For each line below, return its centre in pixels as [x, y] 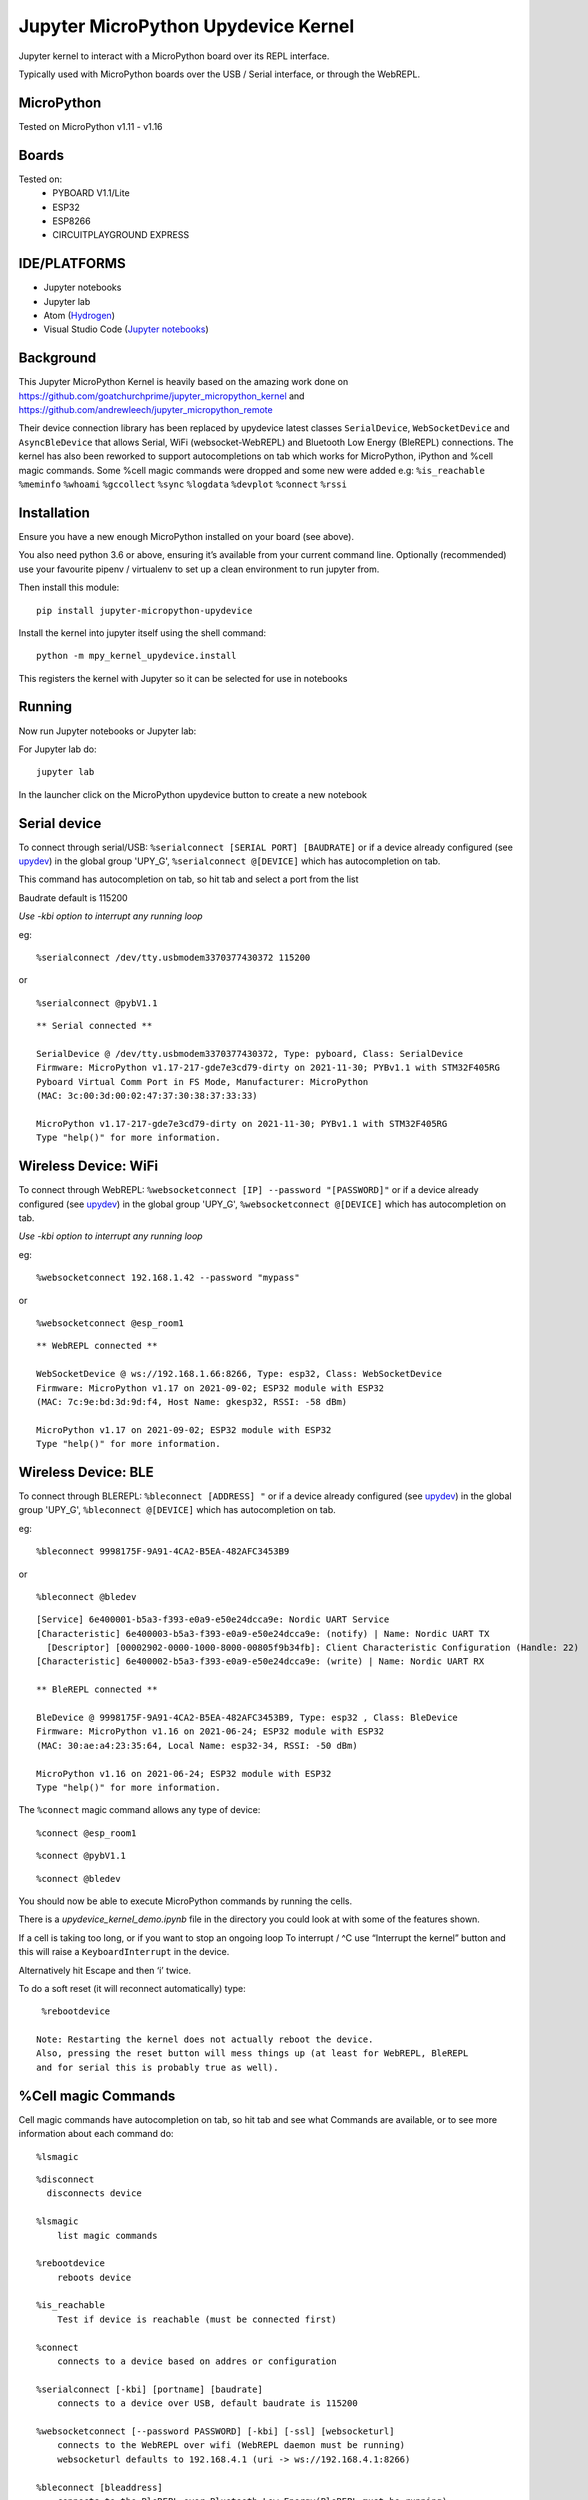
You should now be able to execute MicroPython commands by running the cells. [185, 1901]
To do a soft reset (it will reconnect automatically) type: [132, 1988]
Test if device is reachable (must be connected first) [196, 2319]
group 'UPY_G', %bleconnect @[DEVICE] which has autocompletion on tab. [177, 1510]
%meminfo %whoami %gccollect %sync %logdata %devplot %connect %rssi [182, 484]
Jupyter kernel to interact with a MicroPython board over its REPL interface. [174, 56]
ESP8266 [71, 221]
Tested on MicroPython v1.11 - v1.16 [91, 126]
